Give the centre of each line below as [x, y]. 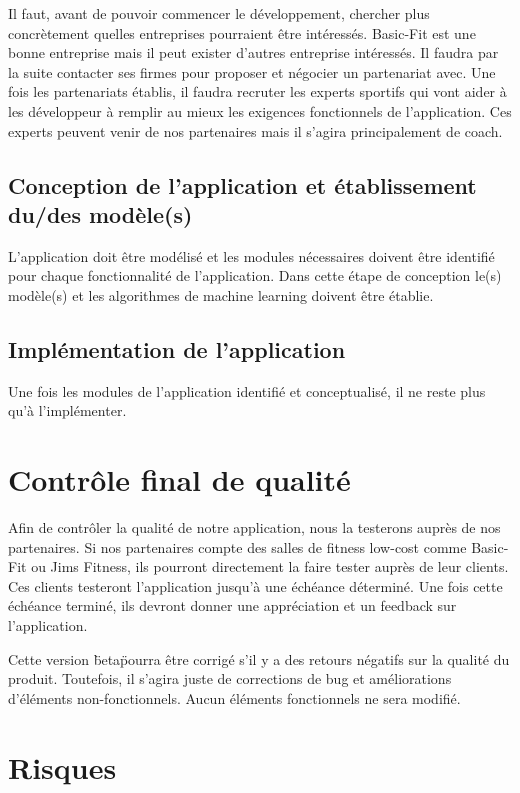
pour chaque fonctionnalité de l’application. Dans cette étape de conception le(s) [255, 275]
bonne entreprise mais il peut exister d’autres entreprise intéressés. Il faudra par [253, 52]
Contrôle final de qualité [179, 479]
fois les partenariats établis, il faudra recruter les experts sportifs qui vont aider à [257, 91]
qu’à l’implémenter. [67, 410]
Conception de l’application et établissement [242, 184]
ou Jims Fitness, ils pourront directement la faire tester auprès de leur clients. [270, 566]
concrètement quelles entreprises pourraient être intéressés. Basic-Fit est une [242, 32]
